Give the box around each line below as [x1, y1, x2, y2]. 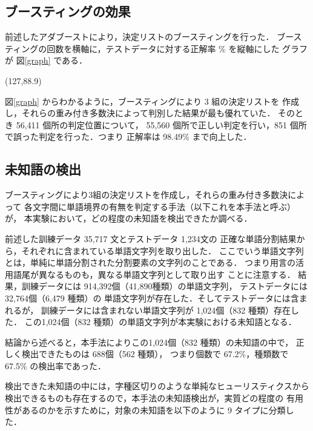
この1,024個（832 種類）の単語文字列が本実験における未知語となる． [24, 315, 297, 328]
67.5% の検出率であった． [5, 359, 107, 372]
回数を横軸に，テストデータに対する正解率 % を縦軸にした [47, 42, 280, 54]
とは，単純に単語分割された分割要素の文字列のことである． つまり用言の [5, 256, 296, 269]
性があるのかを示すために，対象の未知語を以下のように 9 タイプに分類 [5, 403, 286, 416]
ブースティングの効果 [5, 2, 131, 21]
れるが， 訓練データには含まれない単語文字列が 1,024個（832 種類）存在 [5, 303, 291, 316]
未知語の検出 [5, 160, 81, 179]
